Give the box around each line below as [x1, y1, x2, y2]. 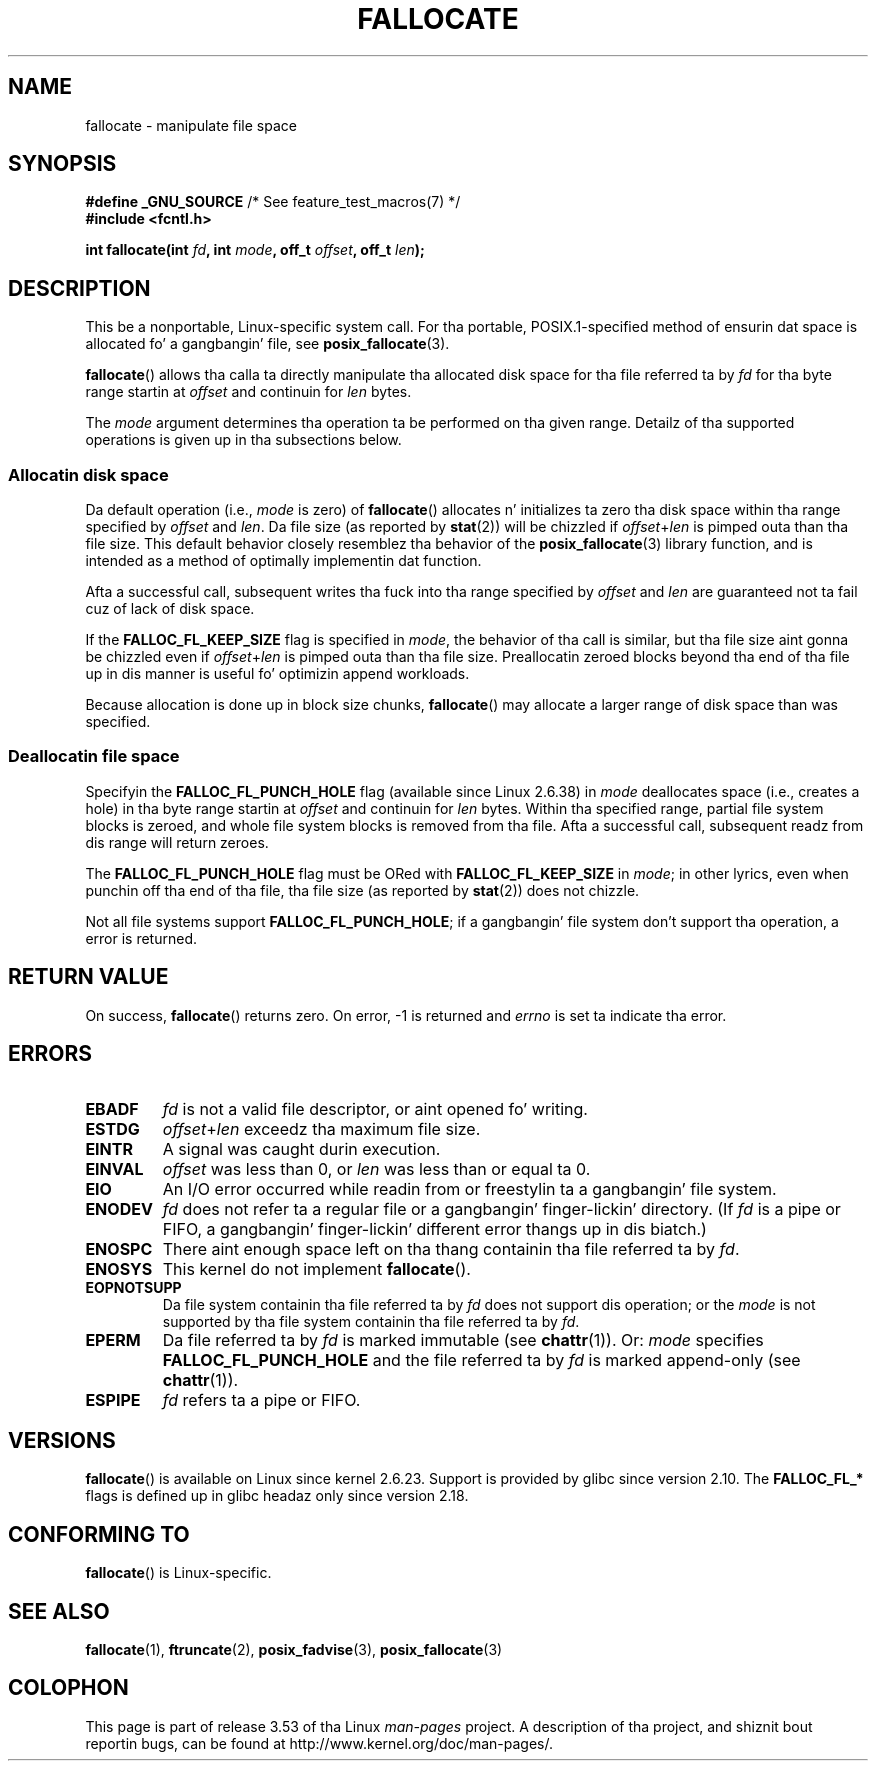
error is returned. [85, 929, 197, 947]
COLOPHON [8, 1675, 129, 1701]
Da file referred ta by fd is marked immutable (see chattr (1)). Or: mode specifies [162, 1330, 764, 1351]
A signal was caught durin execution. [162, 1139, 441, 1160]
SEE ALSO [8, 1598, 110, 1624]
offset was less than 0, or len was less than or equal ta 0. [162, 1159, 591, 1180]
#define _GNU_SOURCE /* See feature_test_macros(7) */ [85, 193, 461, 211]
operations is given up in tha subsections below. [85, 431, 402, 449]
